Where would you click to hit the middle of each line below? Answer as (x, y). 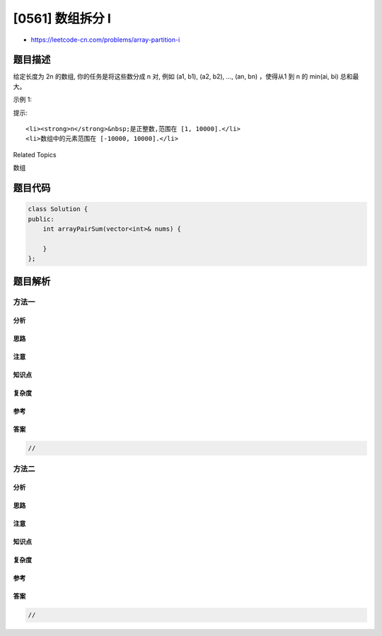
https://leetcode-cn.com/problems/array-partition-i (105, 40)
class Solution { (58, 209)
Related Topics (35, 154)
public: (41, 219)
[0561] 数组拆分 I (62, 18)
